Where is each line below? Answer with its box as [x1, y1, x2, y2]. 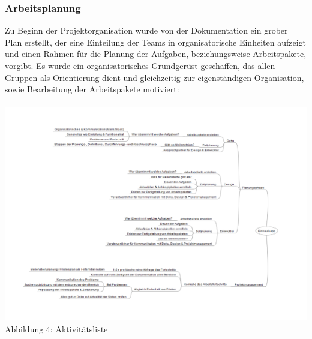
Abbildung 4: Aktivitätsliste [5, 322, 108, 335]
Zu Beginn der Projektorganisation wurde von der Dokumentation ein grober [5, 24, 288, 37]
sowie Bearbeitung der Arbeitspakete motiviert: [5, 83, 179, 95]
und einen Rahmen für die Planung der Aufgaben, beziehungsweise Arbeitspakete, [5, 47, 307, 60]
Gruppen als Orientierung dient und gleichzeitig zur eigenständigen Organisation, [5, 71, 304, 83]
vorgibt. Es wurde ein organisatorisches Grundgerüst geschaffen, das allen [5, 59, 275, 71]
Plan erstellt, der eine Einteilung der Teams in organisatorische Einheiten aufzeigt [5, 35, 306, 48]
